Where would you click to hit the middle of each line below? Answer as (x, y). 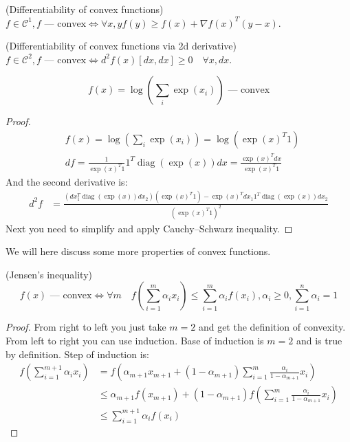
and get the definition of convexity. (272, 327)
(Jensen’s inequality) (49, 274)
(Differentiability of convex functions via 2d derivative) (121, 46)
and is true (319, 340)
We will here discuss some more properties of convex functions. (138, 251)
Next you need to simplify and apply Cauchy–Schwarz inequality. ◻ (149, 228)
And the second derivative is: (67, 181)
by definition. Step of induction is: (77, 354)
